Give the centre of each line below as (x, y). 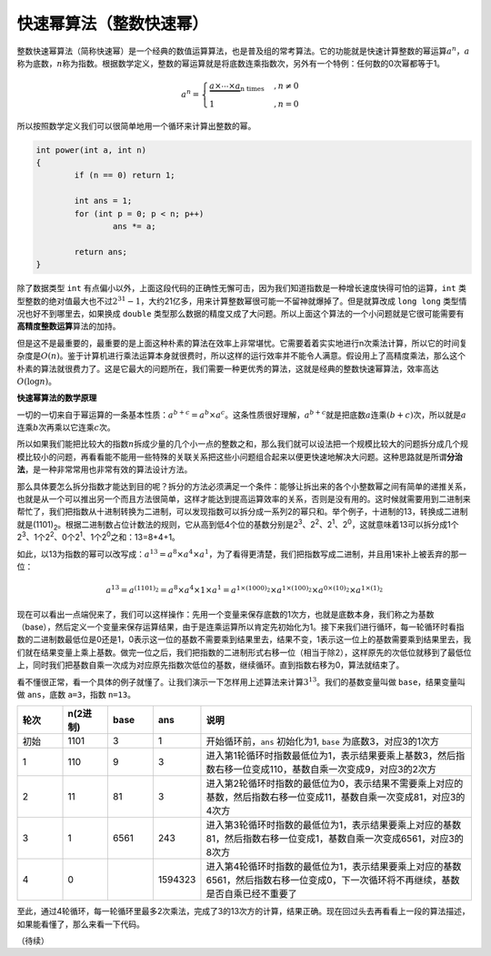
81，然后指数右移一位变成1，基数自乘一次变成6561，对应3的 (335, 839)
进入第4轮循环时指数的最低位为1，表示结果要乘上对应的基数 (334, 867)
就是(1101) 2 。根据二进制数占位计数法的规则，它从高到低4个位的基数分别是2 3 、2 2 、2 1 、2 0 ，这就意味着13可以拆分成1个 (238, 525)
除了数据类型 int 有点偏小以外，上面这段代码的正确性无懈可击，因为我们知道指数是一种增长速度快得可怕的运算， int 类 (242, 288)
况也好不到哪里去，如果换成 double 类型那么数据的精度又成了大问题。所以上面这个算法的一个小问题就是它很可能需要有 (240, 313)
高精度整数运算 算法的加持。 (69, 327)
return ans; (100, 252)
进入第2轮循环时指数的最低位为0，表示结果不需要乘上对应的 (335, 784)
